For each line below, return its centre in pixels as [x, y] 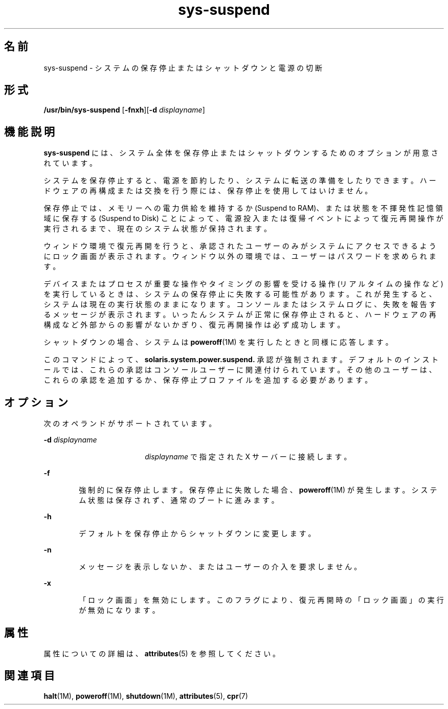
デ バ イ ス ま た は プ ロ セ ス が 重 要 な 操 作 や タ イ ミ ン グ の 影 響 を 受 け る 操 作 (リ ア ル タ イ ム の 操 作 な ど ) [243, 284]
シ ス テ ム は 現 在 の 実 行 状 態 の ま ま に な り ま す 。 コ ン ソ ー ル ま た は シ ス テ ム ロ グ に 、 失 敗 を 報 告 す [240, 304]
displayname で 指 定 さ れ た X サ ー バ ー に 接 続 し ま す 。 [248, 457]
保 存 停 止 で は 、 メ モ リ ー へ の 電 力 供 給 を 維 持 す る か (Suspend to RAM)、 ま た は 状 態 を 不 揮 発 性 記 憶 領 [243, 208]
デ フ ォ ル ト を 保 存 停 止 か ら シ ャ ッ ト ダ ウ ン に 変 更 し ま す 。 [197, 534]
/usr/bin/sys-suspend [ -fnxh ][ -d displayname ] [124, 110]
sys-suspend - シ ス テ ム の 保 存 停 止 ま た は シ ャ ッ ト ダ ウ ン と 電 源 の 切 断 [183, 68]
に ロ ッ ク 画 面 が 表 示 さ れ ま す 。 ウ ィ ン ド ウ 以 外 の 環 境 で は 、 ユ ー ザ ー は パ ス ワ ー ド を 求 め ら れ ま [240, 256]
